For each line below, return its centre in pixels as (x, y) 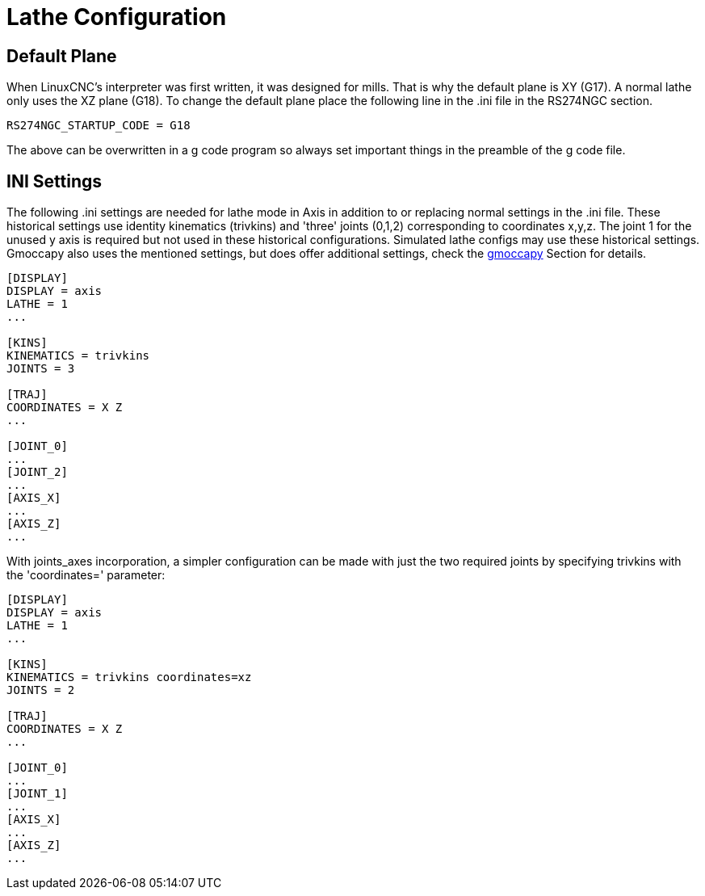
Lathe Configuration (117, 17)
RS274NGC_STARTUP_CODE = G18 (99, 126)
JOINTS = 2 (41, 690)
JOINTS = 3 (41, 369)
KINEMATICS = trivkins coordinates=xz (129, 677)
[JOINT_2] (37, 472)
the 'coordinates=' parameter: (86, 575)
